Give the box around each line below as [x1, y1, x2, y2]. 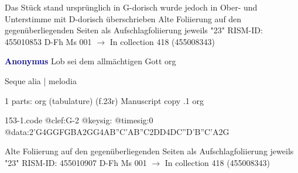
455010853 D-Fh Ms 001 [5, 35, 92, 47]
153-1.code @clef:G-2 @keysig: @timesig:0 [5, 114, 153, 126]
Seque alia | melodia [5, 74, 77, 86]
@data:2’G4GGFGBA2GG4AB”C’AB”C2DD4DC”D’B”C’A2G [5, 125, 230, 137]
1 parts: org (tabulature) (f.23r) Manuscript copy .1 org [5, 94, 204, 106]
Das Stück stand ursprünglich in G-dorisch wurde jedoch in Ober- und [5, 1, 258, 13]
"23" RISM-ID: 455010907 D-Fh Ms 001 [5, 156, 147, 168]
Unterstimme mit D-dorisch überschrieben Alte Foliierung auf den [5, 12, 242, 25]
